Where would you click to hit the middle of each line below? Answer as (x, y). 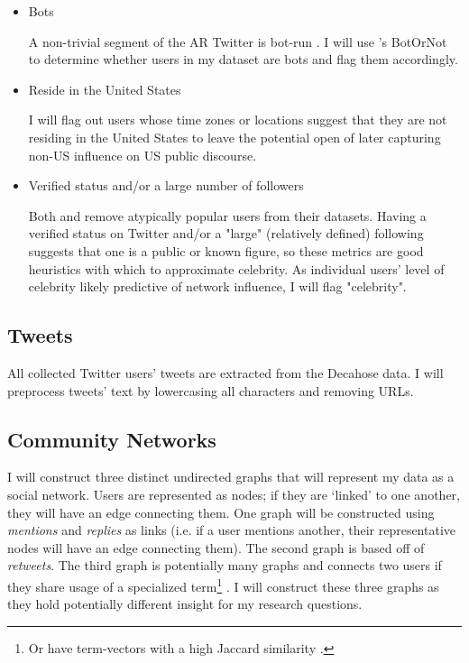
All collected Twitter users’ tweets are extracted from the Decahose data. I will (225, 372)
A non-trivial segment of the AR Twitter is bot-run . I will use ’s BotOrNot (238, 41)
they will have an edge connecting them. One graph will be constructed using (221, 512)
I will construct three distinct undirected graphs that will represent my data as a (231, 477)
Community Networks (112, 439)
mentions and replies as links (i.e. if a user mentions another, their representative (232, 530)
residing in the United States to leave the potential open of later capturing (234, 137)
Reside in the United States (105, 89)
